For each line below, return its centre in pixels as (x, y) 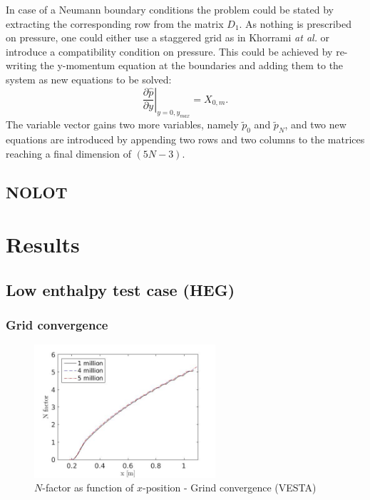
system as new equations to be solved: (89, 79)
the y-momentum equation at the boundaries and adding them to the (192, 65)
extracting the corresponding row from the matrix (115, 23)
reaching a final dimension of (68, 153)
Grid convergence (57, 325)
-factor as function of (88, 488)
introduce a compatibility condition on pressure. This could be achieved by (169, 51)
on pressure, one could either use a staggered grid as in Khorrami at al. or (168, 37)
